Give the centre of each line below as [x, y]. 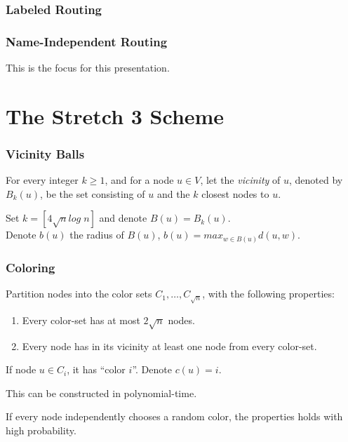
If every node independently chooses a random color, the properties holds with [174, 416]
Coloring [31, 267]
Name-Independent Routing [87, 41]
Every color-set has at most [81, 320]
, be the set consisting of [93, 193]
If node [21, 369]
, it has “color [96, 369]
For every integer [42, 180]
